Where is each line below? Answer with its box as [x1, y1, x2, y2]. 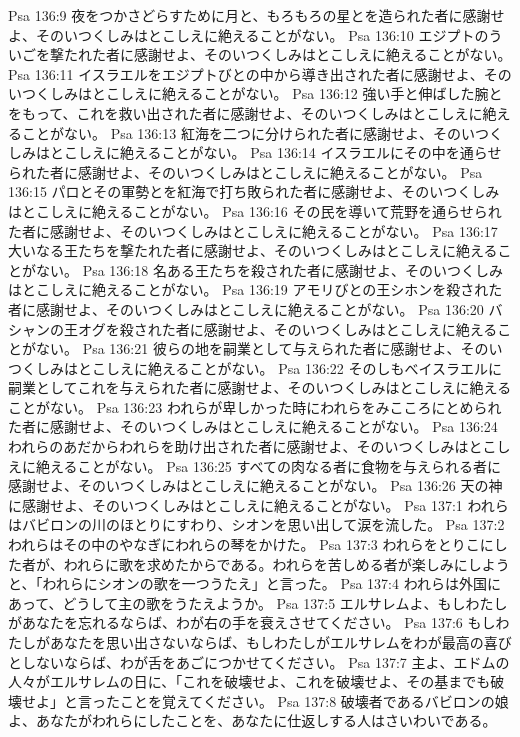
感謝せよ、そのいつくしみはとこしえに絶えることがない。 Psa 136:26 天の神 [8, 475, 503, 496]
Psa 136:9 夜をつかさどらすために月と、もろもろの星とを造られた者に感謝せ [8, 5, 505, 25]
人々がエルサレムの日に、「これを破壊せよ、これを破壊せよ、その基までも [8, 671, 491, 692]
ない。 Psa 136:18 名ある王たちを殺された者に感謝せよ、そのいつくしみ [35, 259, 503, 280]
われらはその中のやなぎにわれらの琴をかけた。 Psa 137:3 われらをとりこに [8, 534, 494, 555]
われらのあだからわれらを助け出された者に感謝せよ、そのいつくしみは [8, 436, 469, 457]
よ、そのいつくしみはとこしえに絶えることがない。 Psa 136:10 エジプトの [8, 24, 489, 45]
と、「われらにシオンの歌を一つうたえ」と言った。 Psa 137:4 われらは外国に [8, 573, 501, 594]
